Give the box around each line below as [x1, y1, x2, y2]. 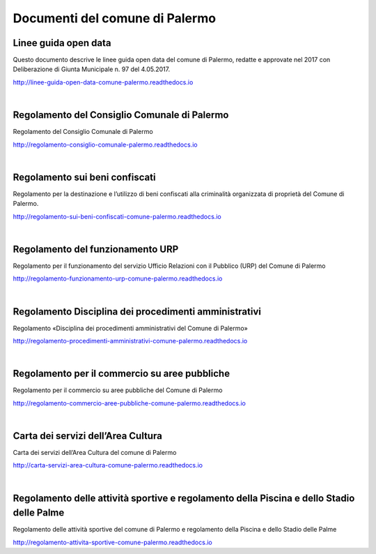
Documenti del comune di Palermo [13, 10, 216, 26]
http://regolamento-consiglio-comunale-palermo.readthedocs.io [13, 140, 198, 149]
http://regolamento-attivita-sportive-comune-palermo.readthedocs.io [13, 538, 212, 546]
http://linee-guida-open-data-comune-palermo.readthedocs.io [13, 77, 194, 87]
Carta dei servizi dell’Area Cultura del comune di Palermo [13, 448, 177, 456]
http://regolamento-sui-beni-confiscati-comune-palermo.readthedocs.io [13, 212, 222, 220]
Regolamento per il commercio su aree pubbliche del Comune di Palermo [13, 386, 223, 394]
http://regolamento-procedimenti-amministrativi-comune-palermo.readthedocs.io [13, 336, 248, 345]
